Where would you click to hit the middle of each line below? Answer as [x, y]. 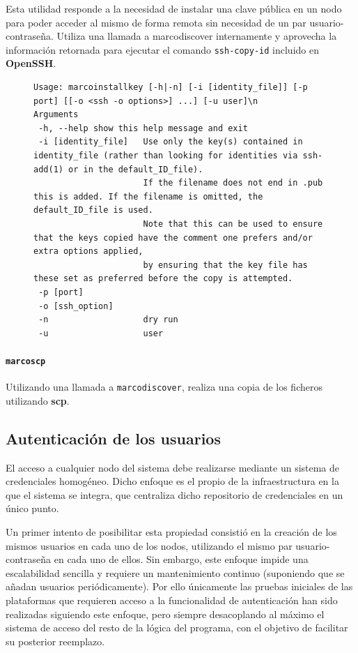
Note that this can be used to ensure [233, 224]
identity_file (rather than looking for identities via [166, 156]
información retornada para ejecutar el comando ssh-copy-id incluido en [162, 49]
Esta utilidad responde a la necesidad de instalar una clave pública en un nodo [174, 8]
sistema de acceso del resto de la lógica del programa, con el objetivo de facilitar [177, 628]
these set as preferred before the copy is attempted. [163, 279]
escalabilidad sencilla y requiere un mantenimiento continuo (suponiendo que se [175, 572]
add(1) [48, 169]
